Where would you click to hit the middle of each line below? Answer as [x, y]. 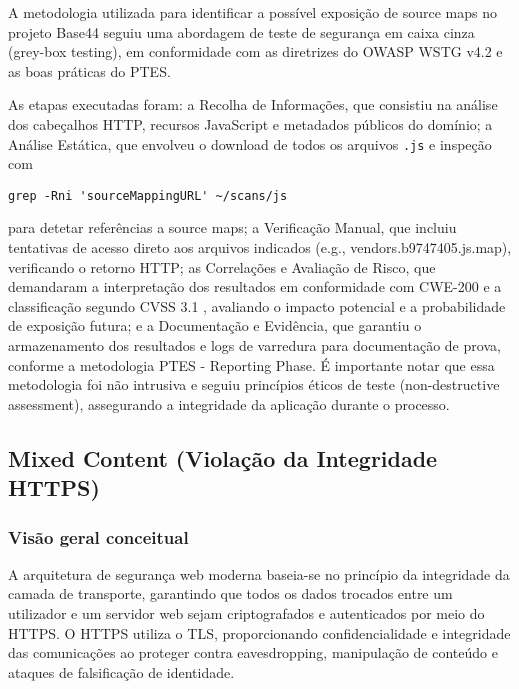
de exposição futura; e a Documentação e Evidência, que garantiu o [215, 325]
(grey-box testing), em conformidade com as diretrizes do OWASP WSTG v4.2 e [255, 51]
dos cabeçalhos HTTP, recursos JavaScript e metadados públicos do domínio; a [250, 123]
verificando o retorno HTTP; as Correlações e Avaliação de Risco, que [222, 266]
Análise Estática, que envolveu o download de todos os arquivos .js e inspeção [250, 143]
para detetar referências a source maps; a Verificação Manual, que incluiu [232, 227]
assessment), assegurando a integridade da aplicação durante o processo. [229, 403]
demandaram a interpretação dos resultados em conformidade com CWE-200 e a [255, 286]
